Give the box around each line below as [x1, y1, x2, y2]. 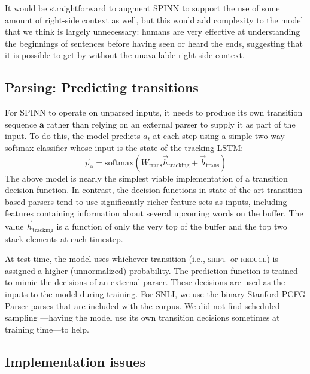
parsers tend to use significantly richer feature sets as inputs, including [28, 195, 287, 207]
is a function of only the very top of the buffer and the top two [56, 220, 287, 233]
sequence [5, 117, 37, 130]
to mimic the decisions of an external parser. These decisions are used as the [5, 276, 285, 288]
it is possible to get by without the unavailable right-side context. [5, 49, 245, 61]
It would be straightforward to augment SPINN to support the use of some [5, 2, 280, 14]
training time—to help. [5, 322, 89, 335]
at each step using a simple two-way [153, 129, 285, 142]
